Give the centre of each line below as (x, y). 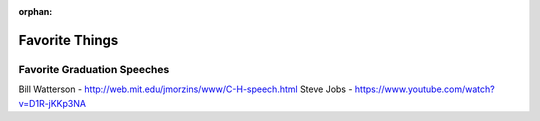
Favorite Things (68, 40)
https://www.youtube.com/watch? (424, 89)
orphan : (35, 11)
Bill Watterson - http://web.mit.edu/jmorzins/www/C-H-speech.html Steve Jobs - (185, 89)
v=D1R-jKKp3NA (52, 103)
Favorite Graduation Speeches (94, 69)
